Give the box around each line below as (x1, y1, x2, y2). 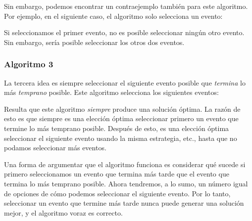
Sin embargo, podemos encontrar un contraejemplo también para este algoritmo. (4, 1, 248, 11)
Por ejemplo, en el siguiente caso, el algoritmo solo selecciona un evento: (4, 10, 223, 21)
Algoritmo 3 (4, 58, 53, 70)
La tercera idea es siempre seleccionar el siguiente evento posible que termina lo (4, 77, 246, 88)
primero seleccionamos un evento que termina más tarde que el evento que (4, 169, 229, 179)
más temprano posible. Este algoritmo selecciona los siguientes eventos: (4, 87, 219, 97)
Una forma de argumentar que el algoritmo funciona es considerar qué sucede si (4, 159, 246, 169)
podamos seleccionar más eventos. (4, 142, 106, 153)
